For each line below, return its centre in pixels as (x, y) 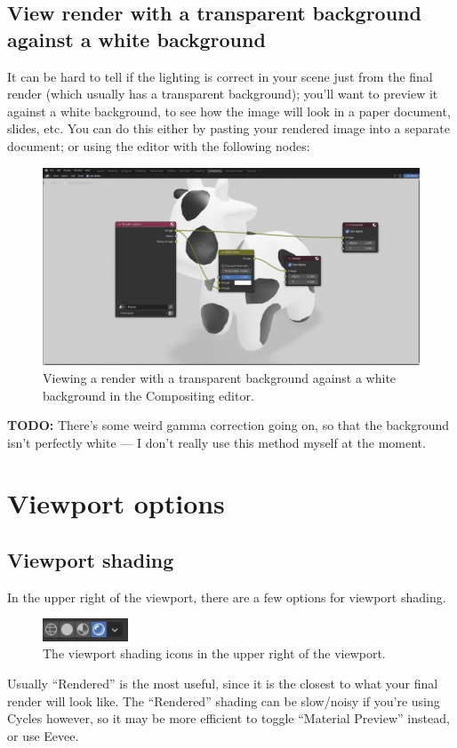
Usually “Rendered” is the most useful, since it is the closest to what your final (223, 684)
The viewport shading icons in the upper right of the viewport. (214, 653)
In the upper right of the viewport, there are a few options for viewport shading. (227, 597)
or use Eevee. (43, 735)
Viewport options (116, 503)
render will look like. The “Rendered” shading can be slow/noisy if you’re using (224, 700)
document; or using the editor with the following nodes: (159, 145)
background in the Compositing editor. (148, 395)
